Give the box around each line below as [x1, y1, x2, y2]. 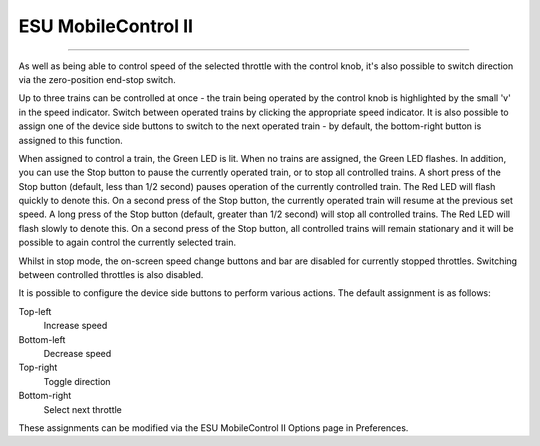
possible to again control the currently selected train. [18, 236, 237, 249]
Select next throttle [43, 403, 122, 415]
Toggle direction [43, 375, 111, 387]
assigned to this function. [18, 134, 124, 146]
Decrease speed [43, 347, 112, 359]
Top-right [18, 361, 58, 374]
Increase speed [43, 320, 108, 332]
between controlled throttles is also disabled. [18, 269, 204, 281]
